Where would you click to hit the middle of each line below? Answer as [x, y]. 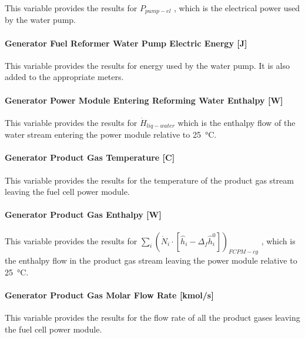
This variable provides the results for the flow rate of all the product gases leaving [152, 318]
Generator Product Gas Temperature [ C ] [90, 157]
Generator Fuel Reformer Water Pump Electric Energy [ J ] [126, 43]
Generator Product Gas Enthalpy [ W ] [83, 215]
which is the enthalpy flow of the [237, 122]
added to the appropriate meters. [64, 77]
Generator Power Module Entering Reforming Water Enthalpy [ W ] [144, 100]
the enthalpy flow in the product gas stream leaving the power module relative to [151, 260]
